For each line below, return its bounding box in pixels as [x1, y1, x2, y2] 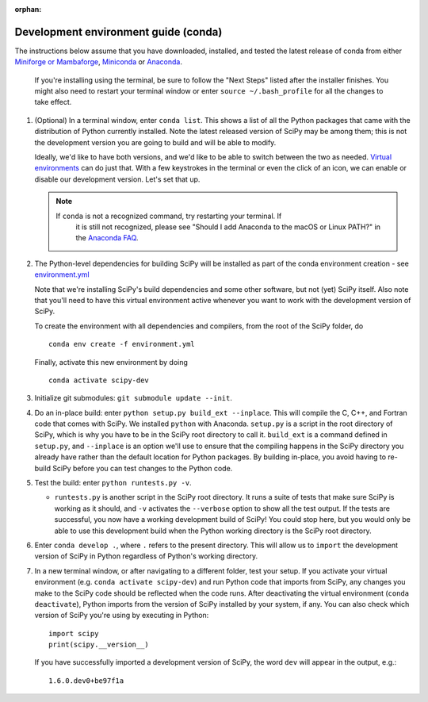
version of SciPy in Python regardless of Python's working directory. [34, 551, 258, 561]
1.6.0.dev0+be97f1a [48, 676, 124, 685]
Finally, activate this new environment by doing [34, 357, 188, 366]
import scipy [48, 629, 99, 638]
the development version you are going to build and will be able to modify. [34, 137, 277, 147]
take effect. [34, 98, 72, 107]
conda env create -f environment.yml [48, 339, 196, 349]
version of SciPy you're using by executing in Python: [34, 611, 209, 620]
